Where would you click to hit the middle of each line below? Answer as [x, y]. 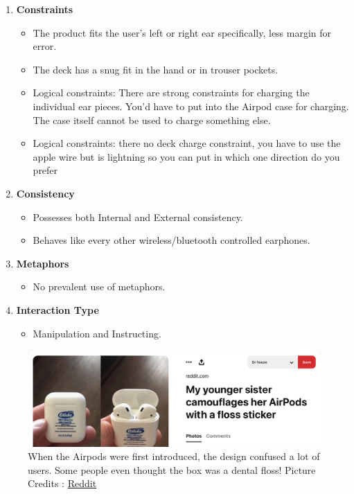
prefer [45, 170]
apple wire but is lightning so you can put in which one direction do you [186, 156]
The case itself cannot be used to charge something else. [152, 120]
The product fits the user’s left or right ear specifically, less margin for [182, 32]
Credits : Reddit [62, 483]
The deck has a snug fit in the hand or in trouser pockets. [156, 69]
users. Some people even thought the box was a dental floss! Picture [172, 469]
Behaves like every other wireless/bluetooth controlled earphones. [171, 240]
